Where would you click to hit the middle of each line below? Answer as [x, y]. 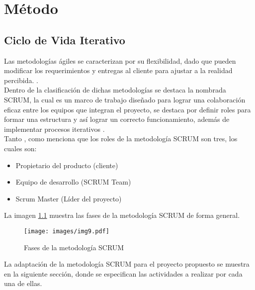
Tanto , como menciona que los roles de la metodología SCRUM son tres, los [121, 139]
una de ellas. [23, 283]
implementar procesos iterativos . [54, 129]
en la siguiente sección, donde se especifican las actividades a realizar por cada [123, 273]
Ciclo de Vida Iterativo [65, 40]
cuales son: [20, 148]
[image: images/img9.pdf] [67, 231]
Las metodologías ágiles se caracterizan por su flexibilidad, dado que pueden [120, 60]
